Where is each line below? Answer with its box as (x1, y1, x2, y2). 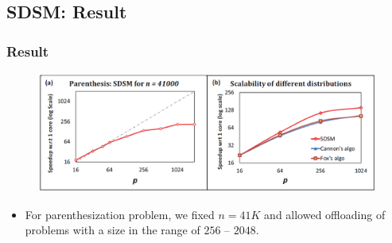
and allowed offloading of (264, 206, 386, 222)
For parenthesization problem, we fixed (25, 206, 215, 222)
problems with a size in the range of (25, 221, 200, 238)
